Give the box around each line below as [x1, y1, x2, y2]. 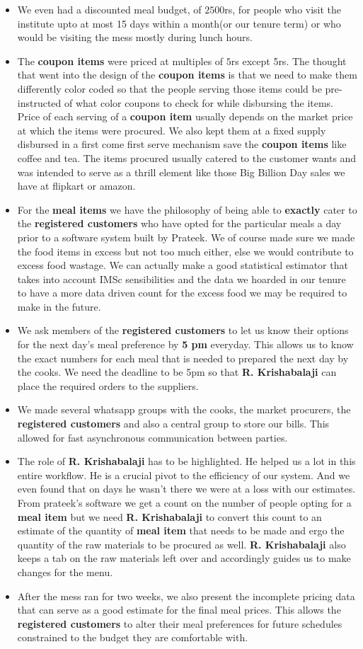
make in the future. [17, 299, 101, 314]
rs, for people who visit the [224, 2, 342, 16]
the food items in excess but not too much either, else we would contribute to [17, 243, 354, 258]
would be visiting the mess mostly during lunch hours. [17, 30, 253, 45]
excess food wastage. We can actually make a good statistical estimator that [17, 258, 348, 272]
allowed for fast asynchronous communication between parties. [17, 430, 288, 444]
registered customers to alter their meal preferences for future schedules [17, 616, 342, 631]
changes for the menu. [17, 564, 113, 579]
